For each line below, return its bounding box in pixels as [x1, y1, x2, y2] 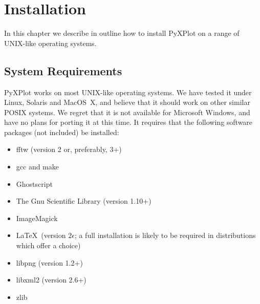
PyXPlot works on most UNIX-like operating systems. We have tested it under [4, 86, 252, 97]
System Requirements [4, 62, 122, 78]
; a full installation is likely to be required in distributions [74, 230, 256, 241]
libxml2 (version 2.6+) [16, 274, 86, 285]
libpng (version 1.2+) [16, 257, 83, 268]
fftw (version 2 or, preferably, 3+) [16, 144, 122, 155]
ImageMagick [16, 212, 58, 223]
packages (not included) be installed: [4, 126, 119, 137]
